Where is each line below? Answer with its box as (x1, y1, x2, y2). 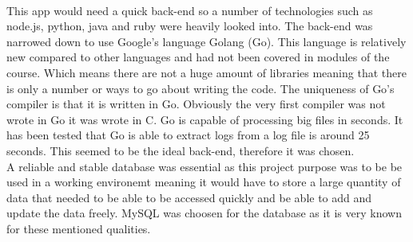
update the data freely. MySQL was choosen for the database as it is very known (6, 205, 402, 221)
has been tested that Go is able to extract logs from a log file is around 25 (6, 127, 370, 143)
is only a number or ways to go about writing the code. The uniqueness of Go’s (6, 80, 395, 96)
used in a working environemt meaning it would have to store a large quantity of (6, 174, 401, 190)
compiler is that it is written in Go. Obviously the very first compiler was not (6, 96, 386, 112)
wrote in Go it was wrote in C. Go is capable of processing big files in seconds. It (6, 111, 403, 127)
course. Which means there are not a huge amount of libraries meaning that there (6, 64, 407, 80)
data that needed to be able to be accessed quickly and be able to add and (6, 189, 372, 205)
